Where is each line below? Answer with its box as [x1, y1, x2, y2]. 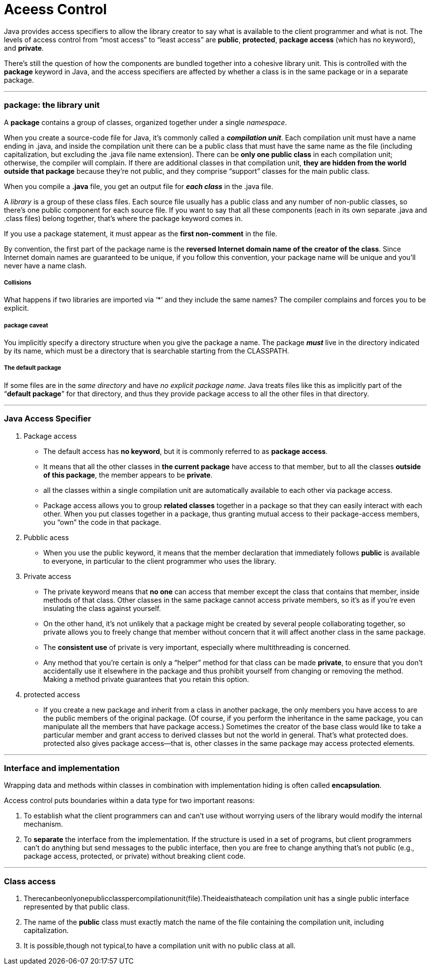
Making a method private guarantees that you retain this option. [43, 675, 249, 683]
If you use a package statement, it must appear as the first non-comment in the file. [4, 229, 277, 238]
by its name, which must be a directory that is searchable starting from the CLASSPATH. [4, 347, 289, 355]
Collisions [4, 279, 31, 286]
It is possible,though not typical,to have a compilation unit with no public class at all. [24, 941, 296, 950]
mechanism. [24, 820, 63, 829]
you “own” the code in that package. [43, 517, 161, 526]
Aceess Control [4, 1, 107, 18]
